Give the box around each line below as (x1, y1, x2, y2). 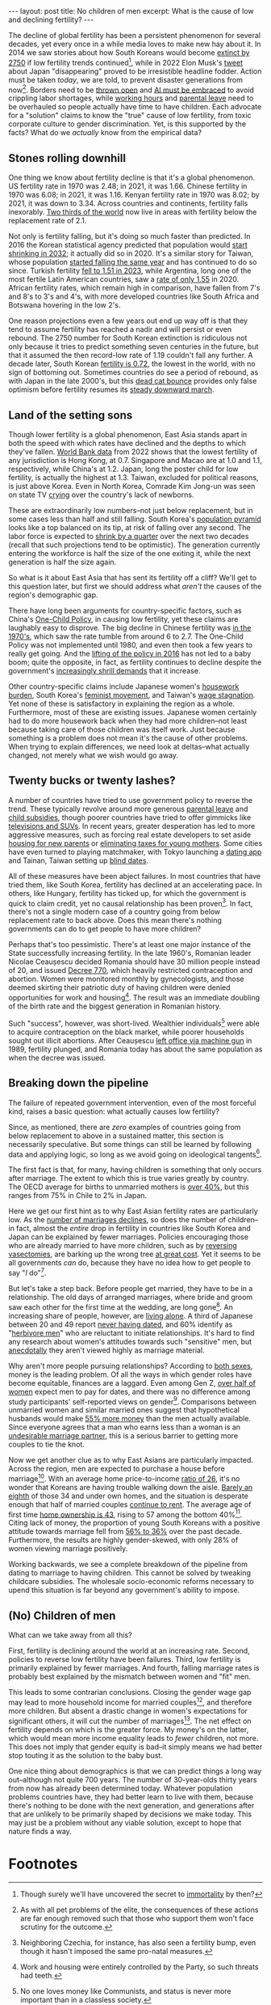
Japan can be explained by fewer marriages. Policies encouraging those (8, 1232, 248, 1242)
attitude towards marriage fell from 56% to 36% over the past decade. (8, 1527, 242, 1536)
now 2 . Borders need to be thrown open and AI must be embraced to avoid (8, 83, 254, 95)
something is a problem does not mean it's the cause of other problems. (8, 733, 248, 742)
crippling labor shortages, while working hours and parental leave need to (8, 93, 254, 103)
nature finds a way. (8, 1826, 73, 1836)
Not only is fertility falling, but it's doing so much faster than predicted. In (8, 232, 252, 241)
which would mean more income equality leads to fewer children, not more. (8, 1733, 259, 1743)
